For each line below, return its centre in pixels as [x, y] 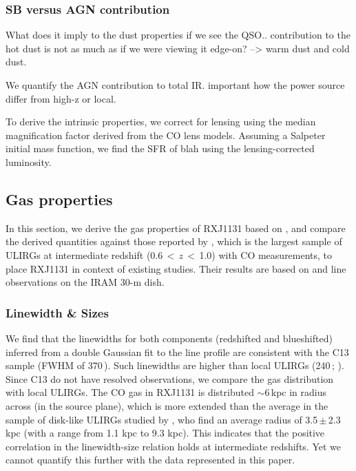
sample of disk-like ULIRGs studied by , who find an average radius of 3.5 [162, 419]
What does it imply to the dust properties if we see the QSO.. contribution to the [178, 35]
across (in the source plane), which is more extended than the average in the [167, 405]
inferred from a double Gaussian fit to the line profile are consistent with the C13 [177, 352]
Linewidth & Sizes [57, 312]
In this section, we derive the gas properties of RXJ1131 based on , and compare [176, 228]
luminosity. [29, 161]
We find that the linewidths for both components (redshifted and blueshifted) [169, 338]
